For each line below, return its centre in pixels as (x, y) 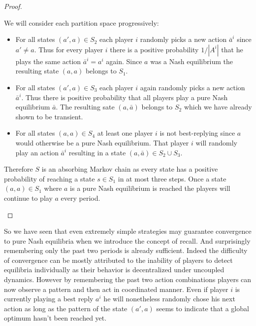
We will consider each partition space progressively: (81, 22)
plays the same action (48, 61)
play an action (37, 152)
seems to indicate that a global (203, 308)
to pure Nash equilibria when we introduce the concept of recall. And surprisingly (127, 240)
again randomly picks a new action (192, 87)
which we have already (218, 107)
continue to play (28, 198)
